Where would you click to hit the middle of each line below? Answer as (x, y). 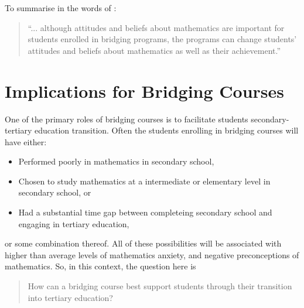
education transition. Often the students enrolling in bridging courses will (167, 130)
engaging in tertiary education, (74, 223)
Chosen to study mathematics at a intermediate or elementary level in (144, 181)
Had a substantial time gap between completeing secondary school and (145, 212)
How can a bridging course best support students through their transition (160, 286)
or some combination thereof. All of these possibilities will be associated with (143, 243)
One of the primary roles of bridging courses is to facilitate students (127, 119)
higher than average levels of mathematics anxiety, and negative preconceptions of (152, 254)
